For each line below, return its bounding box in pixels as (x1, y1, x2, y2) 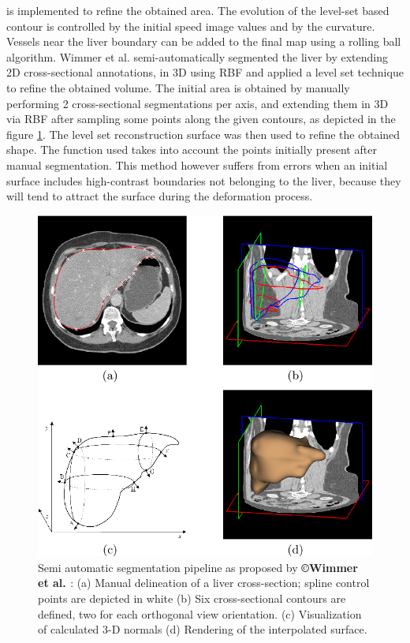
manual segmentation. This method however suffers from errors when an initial (6, 156, 388, 173)
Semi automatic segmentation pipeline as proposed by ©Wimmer (38, 559, 358, 575)
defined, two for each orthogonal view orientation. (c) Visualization (38, 605, 362, 622)
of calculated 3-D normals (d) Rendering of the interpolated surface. (38, 621, 367, 637)
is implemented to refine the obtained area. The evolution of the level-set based (6, 2, 389, 18)
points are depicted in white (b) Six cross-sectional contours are (38, 589, 346, 606)
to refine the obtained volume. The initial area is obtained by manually (6, 79, 350, 95)
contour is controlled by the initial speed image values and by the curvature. (6, 17, 375, 34)
